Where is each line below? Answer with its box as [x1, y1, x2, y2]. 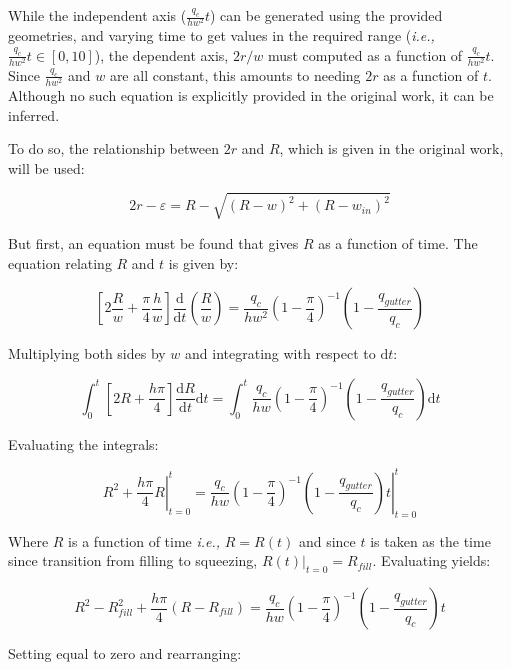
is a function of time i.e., [68, 530, 221, 551]
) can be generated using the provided [210, 5, 443, 25]
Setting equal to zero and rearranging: [8, 643, 242, 663]
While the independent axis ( [8, 5, 187, 25]
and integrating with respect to [185, 343, 376, 364]
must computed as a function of [267, 44, 463, 65]
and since [298, 530, 356, 551]
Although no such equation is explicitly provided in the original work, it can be [8, 85, 494, 106]
